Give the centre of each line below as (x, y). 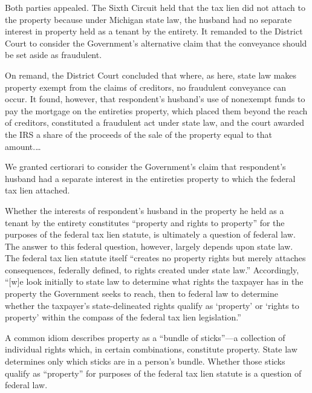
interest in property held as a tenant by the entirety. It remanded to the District (154, 31)
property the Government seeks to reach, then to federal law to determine (141, 294)
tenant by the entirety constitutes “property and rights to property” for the (145, 222)
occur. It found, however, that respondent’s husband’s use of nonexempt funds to (155, 99)
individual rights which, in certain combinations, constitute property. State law (151, 349)
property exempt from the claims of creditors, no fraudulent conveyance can (146, 87)
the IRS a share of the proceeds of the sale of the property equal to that (138, 134)
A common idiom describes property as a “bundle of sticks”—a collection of (145, 337)
